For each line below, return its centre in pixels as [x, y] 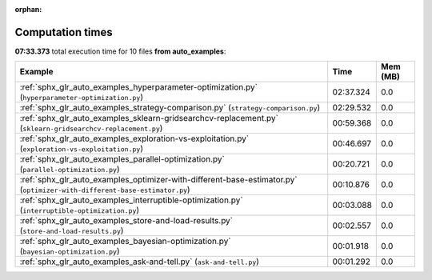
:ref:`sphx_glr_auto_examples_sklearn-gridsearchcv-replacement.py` [149, 118]
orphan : [28, 9]
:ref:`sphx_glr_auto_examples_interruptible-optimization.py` [131, 200]
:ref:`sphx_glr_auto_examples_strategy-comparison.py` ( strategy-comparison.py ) [170, 108]
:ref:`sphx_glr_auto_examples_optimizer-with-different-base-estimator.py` [158, 180]
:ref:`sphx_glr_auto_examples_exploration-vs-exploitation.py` [134, 138]
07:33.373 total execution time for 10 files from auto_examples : [120, 51]
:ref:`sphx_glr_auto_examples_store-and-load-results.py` [126, 221]
